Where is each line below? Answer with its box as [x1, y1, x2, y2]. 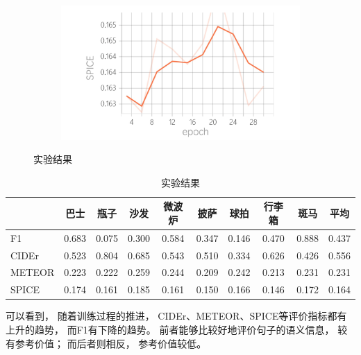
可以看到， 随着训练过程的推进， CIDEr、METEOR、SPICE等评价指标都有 [6, 309, 347, 323]
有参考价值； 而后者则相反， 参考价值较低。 [6, 336, 207, 350]
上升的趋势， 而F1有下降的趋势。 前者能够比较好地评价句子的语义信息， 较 [6, 322, 348, 336]
